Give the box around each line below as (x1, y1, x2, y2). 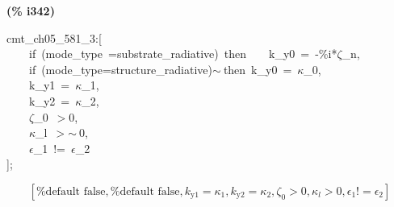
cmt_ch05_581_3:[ (6, 29, 102, 46)
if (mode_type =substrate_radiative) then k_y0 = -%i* (28, 45, 337, 62)
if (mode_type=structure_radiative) (28, 60, 212, 77)
